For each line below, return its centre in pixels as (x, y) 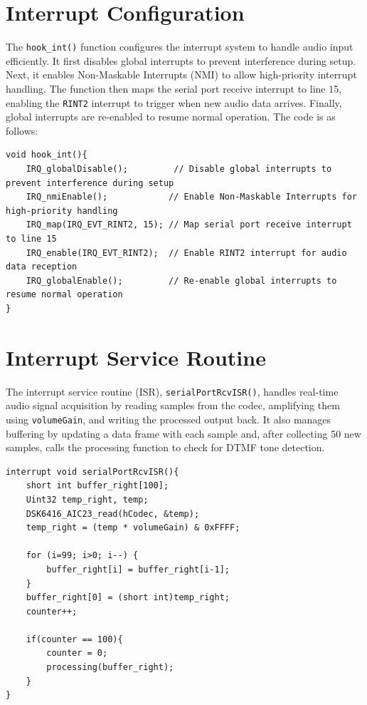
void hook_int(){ (47, 155)
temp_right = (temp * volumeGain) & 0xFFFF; (133, 528)
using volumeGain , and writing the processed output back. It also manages (169, 419)
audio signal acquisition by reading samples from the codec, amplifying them (173, 405)
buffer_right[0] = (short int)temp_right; (128, 598)
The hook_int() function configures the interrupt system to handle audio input (180, 47)
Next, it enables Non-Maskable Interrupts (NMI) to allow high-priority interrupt (181, 74)
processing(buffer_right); (110, 668)
